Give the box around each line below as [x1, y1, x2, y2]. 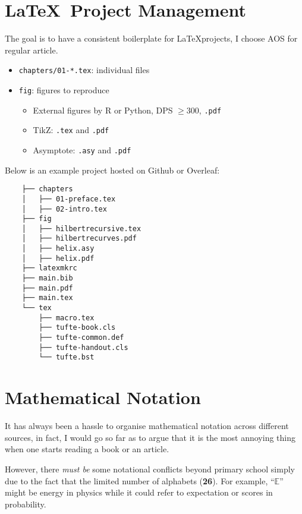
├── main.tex [21, 294, 73, 302]
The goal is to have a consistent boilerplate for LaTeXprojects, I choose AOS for [5, 32, 298, 45]
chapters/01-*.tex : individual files [18, 64, 150, 76]
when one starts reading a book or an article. [5, 443, 169, 455]
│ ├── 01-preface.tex [21, 194, 116, 203]
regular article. [5, 43, 58, 56]
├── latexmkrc [21, 264, 77, 273]
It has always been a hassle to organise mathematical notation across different [5, 420, 289, 432]
